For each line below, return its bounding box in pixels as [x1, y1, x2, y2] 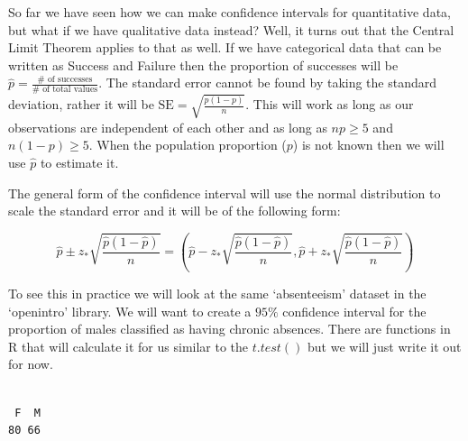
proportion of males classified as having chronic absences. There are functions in [8, 319, 451, 338]
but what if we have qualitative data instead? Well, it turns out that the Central [8, 20, 454, 39]
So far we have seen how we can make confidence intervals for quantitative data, [8, 3, 451, 21]
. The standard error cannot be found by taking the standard [98, 73, 437, 92]
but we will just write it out [307, 336, 462, 355]
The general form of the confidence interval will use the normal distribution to [8, 183, 441, 202]
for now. [8, 354, 53, 373]
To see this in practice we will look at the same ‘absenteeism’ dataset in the [8, 283, 427, 302]
